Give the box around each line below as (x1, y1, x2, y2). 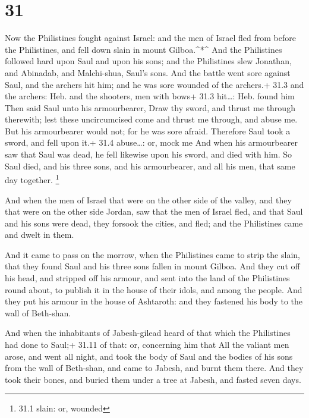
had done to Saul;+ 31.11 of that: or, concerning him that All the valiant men (5, 338, 289, 351)
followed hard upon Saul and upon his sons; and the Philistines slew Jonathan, (5, 55, 292, 67)
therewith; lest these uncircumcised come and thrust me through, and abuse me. (5, 113, 298, 125)
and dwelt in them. (5, 228, 74, 241)
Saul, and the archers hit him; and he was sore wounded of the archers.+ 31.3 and (5, 78, 304, 90)
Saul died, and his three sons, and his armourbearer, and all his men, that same (5, 159, 295, 172)
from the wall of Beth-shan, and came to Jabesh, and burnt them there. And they (5, 362, 304, 374)
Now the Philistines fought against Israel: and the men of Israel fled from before (5, 32, 296, 44)
